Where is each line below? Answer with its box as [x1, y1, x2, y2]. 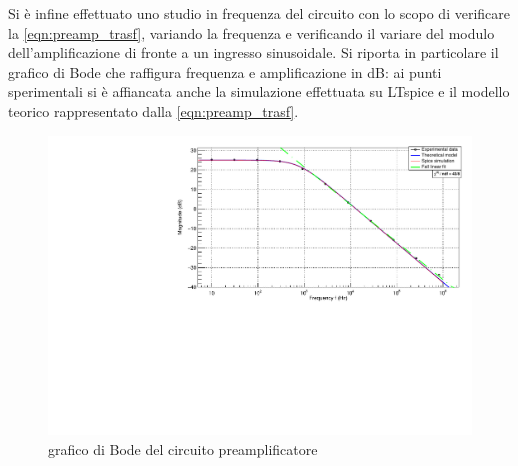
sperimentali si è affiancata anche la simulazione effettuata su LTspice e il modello [8, 81, 510, 102]
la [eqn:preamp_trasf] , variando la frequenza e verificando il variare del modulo [8, 22, 495, 43]
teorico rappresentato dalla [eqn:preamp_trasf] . [8, 100, 299, 121]
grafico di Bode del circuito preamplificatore [48, 438, 318, 459]
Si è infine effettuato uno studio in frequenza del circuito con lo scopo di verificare [8, 3, 510, 23]
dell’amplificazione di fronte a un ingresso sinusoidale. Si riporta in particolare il [8, 42, 499, 63]
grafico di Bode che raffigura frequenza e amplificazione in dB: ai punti [8, 61, 442, 82]
